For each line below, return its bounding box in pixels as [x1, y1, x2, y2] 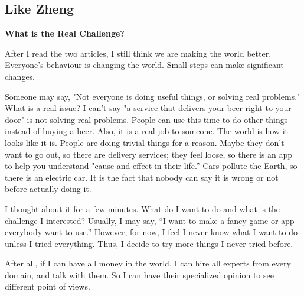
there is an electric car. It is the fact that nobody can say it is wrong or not [5, 171, 279, 183]
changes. [5, 70, 35, 82]
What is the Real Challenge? [5, 27, 125, 40]
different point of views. [5, 280, 90, 292]
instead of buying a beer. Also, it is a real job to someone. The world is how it [5, 125, 288, 137]
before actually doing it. [5, 183, 91, 195]
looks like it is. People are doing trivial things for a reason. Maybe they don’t [5, 136, 285, 148]
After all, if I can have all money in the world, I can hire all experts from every [5, 257, 291, 269]
